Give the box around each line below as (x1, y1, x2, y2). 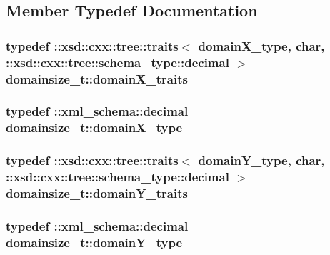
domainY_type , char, (198, 151, 325, 169)
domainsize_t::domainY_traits (6, 184, 188, 201)
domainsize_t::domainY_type (6, 233, 183, 251)
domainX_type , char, (198, 36, 325, 54)
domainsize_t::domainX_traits (6, 69, 188, 87)
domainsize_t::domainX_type (6, 119, 183, 136)
